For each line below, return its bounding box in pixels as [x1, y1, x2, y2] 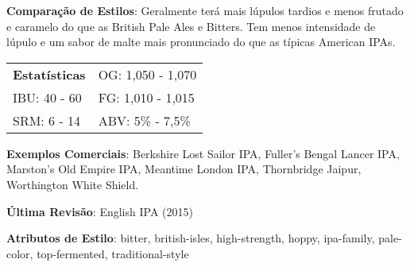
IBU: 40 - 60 [13, 87, 82, 106]
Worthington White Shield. [6, 176, 139, 192]
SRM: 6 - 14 [13, 110, 81, 130]
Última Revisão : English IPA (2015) [6, 203, 193, 219]
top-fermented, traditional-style [37, 245, 189, 261]
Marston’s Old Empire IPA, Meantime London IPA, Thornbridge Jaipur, [6, 161, 362, 177]
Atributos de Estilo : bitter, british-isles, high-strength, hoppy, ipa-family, [6, 230, 375, 246]
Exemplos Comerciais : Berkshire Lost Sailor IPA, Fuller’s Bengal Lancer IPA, [6, 145, 400, 161]
